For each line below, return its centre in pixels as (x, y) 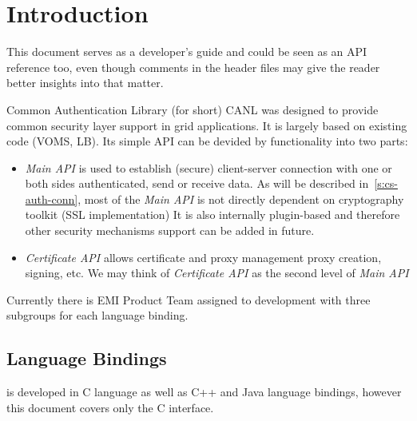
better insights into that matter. (85, 83)
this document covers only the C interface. (110, 407)
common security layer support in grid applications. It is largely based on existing (207, 125)
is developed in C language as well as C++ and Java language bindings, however (204, 392)
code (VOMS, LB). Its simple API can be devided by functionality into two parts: (207, 141)
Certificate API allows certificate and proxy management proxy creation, (203, 257)
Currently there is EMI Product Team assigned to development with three (189, 299)
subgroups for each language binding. (97, 315)
